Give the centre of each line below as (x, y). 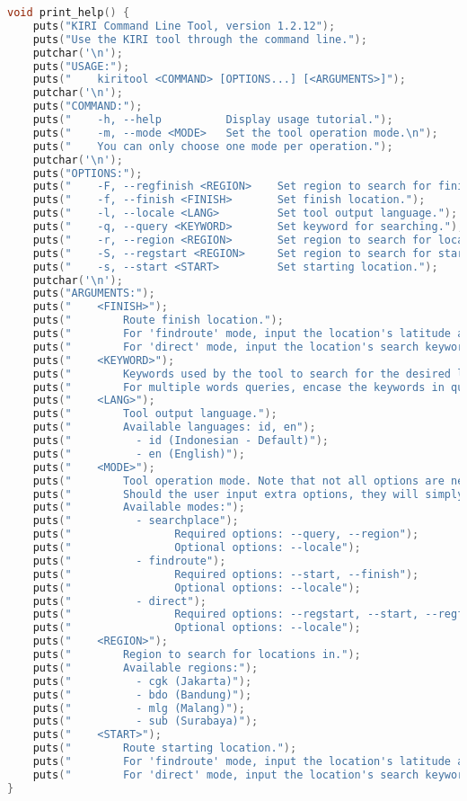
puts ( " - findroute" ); (129, 561)
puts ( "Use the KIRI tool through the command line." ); (200, 39)
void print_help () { (69, 13)
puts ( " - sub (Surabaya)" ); (145, 721)
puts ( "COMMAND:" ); (88, 107)
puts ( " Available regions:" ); (145, 667)
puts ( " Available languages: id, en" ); (174, 427)
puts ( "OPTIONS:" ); (88, 173)
